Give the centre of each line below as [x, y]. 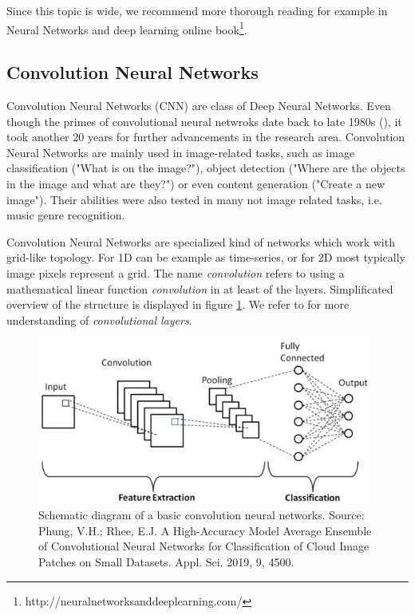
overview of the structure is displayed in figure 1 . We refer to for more [178, 304]
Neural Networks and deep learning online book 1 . [127, 28]
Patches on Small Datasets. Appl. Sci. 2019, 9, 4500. [166, 561]
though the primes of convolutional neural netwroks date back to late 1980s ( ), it [204, 121]
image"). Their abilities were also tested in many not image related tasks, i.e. [194, 199]
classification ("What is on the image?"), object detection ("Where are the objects [206, 168]
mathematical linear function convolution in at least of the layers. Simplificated [200, 288]
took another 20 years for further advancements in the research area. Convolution [206, 137]
